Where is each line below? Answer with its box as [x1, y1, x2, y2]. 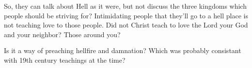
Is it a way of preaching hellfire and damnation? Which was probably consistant [4, 45, 241, 55]
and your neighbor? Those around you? [4, 29, 121, 39]
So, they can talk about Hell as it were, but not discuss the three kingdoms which [4, 1, 247, 11]
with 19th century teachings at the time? [4, 54, 126, 65]
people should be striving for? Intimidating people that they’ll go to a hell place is [4, 10, 248, 20]
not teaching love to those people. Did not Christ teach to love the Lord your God [4, 20, 248, 30]
